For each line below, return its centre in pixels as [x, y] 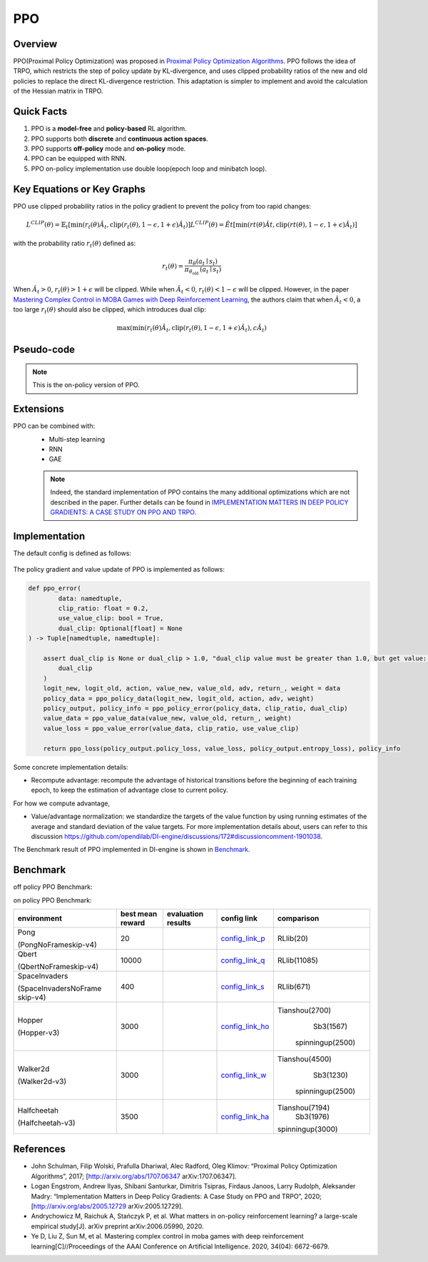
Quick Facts [40, 112]
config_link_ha [245, 1116]
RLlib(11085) [298, 960]
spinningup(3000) [307, 1129]
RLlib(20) [292, 938]
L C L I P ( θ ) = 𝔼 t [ [49, 225]
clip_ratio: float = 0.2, [103, 608]
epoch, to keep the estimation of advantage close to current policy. [129, 790]
